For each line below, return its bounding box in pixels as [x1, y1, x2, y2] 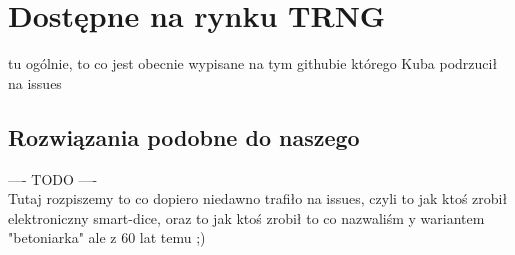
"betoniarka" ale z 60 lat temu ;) [8, 227, 206, 248]
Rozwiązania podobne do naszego [8, 121, 360, 152]
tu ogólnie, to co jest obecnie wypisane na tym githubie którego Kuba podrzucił [8, 53, 498, 74]
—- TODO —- [8, 168, 98, 189]
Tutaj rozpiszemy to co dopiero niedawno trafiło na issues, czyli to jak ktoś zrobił [8, 188, 508, 209]
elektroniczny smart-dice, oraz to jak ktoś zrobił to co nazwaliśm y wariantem [8, 207, 485, 228]
